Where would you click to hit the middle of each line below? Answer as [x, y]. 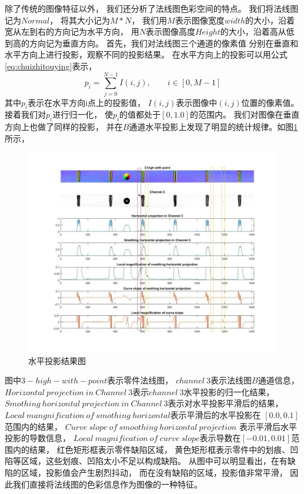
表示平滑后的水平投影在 [216, 414]
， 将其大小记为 [80, 20]
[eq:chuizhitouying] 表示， [51, 66]
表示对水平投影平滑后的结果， [226, 403]
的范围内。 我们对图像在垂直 [245, 114]
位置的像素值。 [270, 102]
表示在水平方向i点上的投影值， [87, 102]
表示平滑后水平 [268, 426]
